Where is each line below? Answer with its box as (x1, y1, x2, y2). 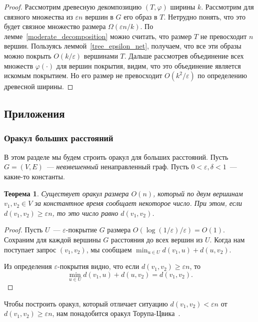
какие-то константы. (4, 171, 65, 181)
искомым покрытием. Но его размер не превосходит (4, 70, 162, 81)
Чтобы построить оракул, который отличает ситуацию (4, 298, 168, 308)
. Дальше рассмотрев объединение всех (124, 50, 244, 61)
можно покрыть (4, 50, 51, 61)
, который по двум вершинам (153, 188, 243, 198)
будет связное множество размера (4, 21, 106, 32)
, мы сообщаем (86, 244, 132, 254)
